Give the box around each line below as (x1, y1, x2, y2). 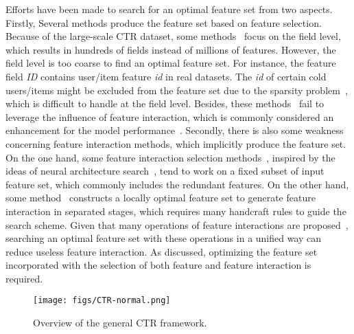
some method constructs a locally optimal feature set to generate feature (5, 190, 316, 205)
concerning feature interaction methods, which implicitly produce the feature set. (5, 136, 346, 151)
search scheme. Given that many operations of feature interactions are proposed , (5, 217, 349, 232)
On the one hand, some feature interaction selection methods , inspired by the (5, 150, 335, 164)
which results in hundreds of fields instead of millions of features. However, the (5, 42, 336, 56)
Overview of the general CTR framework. (33, 315, 207, 330)
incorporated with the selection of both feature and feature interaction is (5, 258, 311, 272)
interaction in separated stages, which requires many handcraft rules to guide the (5, 203, 346, 218)
